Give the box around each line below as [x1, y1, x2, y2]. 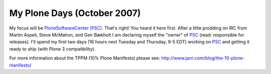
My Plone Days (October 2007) [9, 7, 141, 18]
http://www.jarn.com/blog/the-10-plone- [161, 55, 245, 61]
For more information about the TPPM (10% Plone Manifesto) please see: [9, 55, 161, 61]
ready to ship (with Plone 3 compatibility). [9, 45, 96, 52]
